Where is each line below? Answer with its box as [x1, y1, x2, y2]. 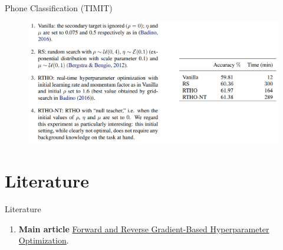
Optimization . [18, 234, 69, 246]
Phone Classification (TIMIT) [5, 2, 113, 14]
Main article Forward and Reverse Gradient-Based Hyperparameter [18, 222, 269, 235]
